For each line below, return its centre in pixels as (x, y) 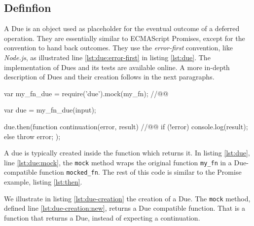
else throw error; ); (32, 136)
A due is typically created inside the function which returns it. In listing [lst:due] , (127, 153)
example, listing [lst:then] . (43, 182)
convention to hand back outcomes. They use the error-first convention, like (118, 48)
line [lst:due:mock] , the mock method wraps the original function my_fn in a (118, 162)
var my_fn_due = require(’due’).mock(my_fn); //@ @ (86, 93)
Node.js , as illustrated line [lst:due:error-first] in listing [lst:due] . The (107, 57)
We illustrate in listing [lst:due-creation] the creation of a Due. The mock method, (127, 198)
